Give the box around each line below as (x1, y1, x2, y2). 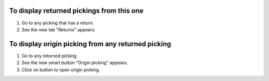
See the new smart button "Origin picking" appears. (21, 60, 128, 66)
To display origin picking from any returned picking (9, 40, 171, 48)
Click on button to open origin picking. (21, 67, 101, 73)
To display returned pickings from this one (9, 6, 144, 15)
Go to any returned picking (21, 53, 77, 59)
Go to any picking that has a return (21, 20, 93, 26)
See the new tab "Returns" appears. (21, 26, 96, 32)
